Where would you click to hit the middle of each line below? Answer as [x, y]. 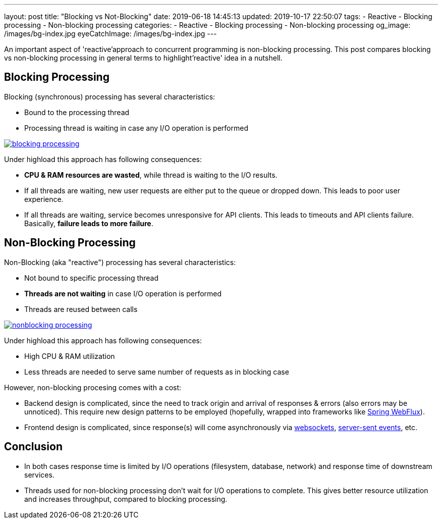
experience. [44, 199]
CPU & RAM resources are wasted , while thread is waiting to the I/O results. [151, 175]
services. [39, 475]
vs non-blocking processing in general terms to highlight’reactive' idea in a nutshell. [143, 58]
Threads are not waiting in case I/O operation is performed [123, 293]
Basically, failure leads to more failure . [89, 223]
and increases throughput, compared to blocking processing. [126, 499]
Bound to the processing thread [77, 112]
